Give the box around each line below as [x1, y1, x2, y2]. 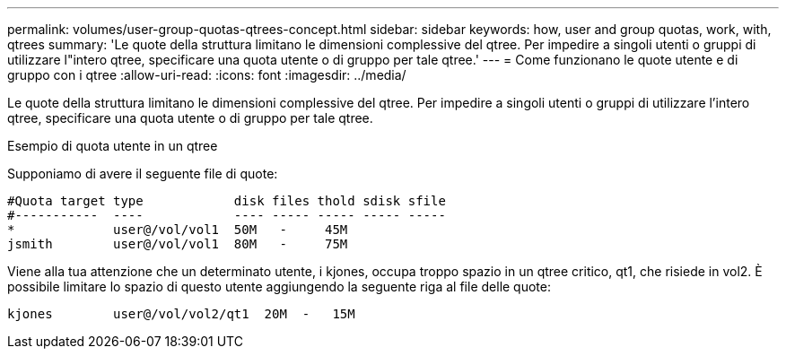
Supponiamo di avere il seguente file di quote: [7, 166, 278, 181]
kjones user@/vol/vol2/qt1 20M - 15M [7, 307, 355, 321]
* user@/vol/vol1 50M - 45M [7, 222, 348, 237]
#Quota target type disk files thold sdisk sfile [7, 194, 446, 208]
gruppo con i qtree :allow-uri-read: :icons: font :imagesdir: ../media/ [7, 67, 406, 82]
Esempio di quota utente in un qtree [7, 138, 218, 153]
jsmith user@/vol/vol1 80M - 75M [7, 237, 348, 251]
